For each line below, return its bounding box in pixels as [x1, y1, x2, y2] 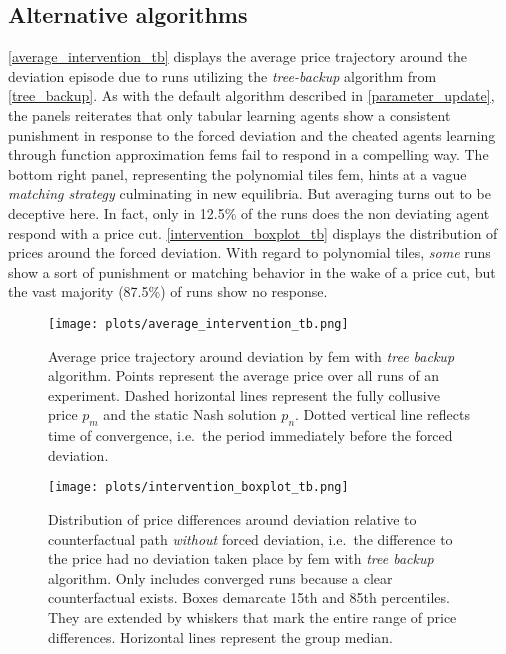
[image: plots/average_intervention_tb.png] [48, 316, 349, 331]
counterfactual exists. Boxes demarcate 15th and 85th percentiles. [48, 587, 450, 608]
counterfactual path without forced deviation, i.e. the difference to [48, 528, 453, 549]
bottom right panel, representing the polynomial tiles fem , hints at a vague [8, 163, 467, 184]
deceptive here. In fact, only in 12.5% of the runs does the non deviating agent [8, 202, 490, 223]
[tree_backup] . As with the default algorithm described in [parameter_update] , [8, 85, 495, 106]
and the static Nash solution [103, 404, 277, 425]
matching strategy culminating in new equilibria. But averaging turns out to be [8, 183, 491, 204]
